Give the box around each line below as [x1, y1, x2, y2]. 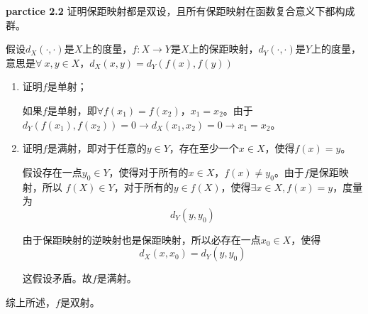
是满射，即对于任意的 [47, 141, 147, 156]
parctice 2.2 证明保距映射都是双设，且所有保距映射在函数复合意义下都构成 [6, 4, 355, 18]
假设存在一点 [22, 164, 82, 179]
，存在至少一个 [169, 141, 239, 156]
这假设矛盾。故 [22, 271, 92, 286]
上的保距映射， [189, 41, 259, 56]
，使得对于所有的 [108, 164, 189, 179]
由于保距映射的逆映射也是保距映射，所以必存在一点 [22, 232, 261, 247]
